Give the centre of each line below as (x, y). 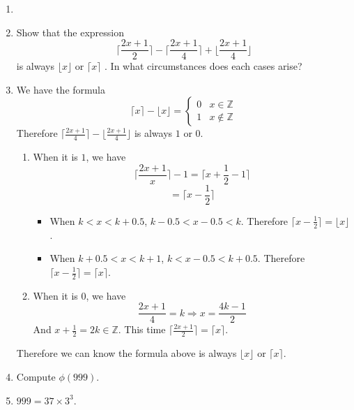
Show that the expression (70, 32)
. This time (142, 329)
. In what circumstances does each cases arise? (203, 66)
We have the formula (61, 89)
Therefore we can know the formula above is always (126, 353)
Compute (36, 376)
